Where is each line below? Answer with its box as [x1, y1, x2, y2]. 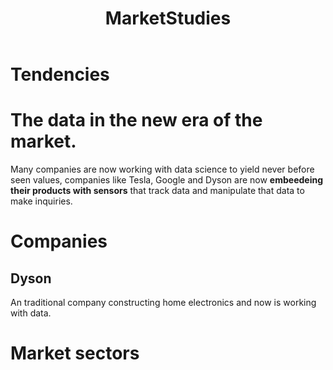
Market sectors [10, 342, 140, 365]
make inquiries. [10, 195, 73, 207]
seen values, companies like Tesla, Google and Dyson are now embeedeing [10, 174, 324, 186]
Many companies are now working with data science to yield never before [10, 163, 315, 176]
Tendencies [10, 63, 110, 86]
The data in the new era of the [10, 109, 263, 132]
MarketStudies [104, 7, 232, 30]
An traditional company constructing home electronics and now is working [10, 297, 317, 309]
